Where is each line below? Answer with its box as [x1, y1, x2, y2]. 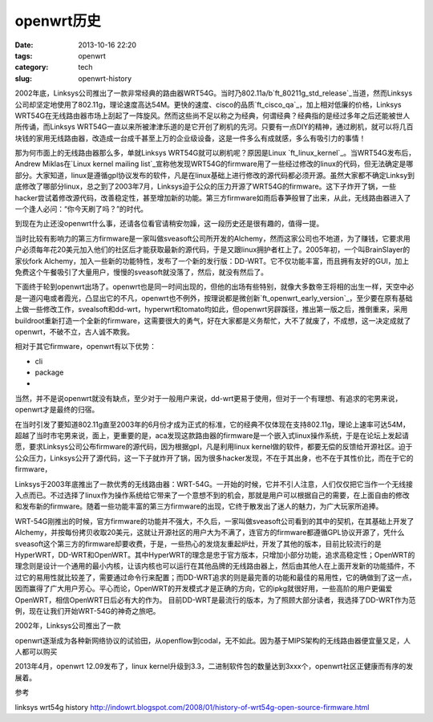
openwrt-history [78, 73, 132, 83]
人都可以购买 [14, 647, 58, 657]
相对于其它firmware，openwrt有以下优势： [14, 342, 156, 351]
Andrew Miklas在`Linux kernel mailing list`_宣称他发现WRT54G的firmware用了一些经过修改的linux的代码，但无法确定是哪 [14, 159, 414, 168]
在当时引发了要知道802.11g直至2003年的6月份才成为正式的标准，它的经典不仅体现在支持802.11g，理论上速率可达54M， [14, 420, 411, 429]
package [34, 367, 64, 377]
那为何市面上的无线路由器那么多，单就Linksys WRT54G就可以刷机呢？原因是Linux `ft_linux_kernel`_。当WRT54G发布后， [14, 148, 416, 158]
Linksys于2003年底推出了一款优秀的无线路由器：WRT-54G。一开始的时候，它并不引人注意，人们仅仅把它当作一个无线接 [14, 479, 413, 489]
